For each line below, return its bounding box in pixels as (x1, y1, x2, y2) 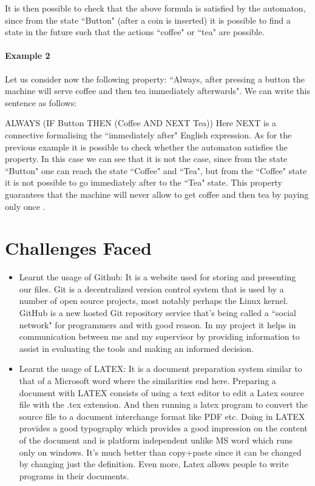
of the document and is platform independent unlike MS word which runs (19, 433, 293, 446)
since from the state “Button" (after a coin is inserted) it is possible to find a (5, 13, 291, 26)
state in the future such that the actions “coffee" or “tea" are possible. (5, 25, 265, 38)
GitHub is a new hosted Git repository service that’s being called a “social (19, 306, 296, 319)
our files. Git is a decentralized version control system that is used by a (19, 282, 284, 295)
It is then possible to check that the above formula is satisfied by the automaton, (5, 2, 306, 14)
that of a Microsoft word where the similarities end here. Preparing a (19, 374, 276, 386)
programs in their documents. (19, 469, 129, 482)
